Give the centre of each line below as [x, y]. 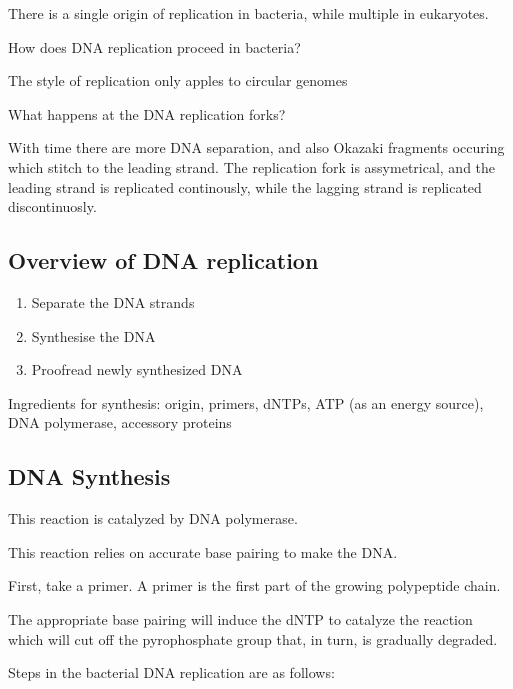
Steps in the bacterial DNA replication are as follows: [171, 672]
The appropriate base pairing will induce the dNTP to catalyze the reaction [240, 618]
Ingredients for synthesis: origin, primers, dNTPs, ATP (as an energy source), [246, 402]
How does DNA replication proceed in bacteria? [154, 46]
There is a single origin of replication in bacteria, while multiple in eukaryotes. [248, 13]
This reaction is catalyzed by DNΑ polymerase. [153, 518]
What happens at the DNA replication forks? [147, 113]
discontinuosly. [52, 206]
